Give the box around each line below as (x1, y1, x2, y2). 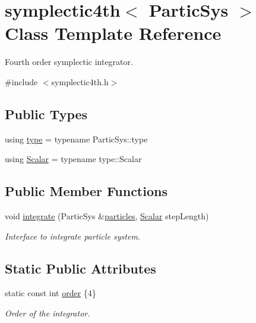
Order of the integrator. (5, 307, 90, 319)
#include (5, 75, 38, 88)
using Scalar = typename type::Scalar (5, 153, 142, 165)
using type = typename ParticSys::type (5, 132, 148, 145)
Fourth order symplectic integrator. (5, 55, 133, 68)
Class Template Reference (5, 21, 222, 45)
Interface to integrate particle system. (5, 229, 141, 242)
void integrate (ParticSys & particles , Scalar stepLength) (5, 210, 209, 222)
